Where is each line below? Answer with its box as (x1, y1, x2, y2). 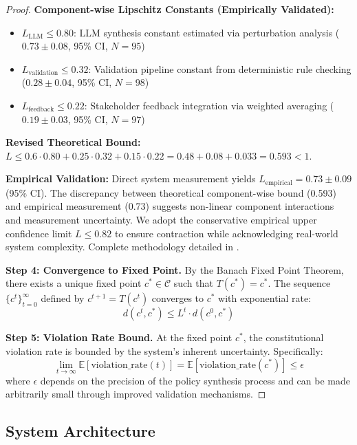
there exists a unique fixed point (6, 276, 142, 290)
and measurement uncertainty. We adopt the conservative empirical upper (6, 212, 317, 226)
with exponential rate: (218, 291, 312, 305)
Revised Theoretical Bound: (6, 135, 141, 149)
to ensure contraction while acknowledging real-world (114, 226, 338, 240)
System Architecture (6, 420, 155, 442)
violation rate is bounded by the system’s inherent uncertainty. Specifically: (6, 343, 323, 358)
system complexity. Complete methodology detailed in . (6, 239, 239, 254)
